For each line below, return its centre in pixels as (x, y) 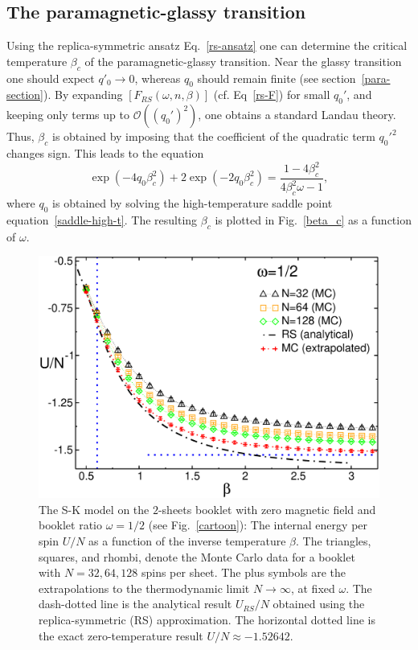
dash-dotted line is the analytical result (135, 604)
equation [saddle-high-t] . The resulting (102, 219)
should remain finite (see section (277, 78)
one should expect (51, 78)
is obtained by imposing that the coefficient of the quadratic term (213, 136)
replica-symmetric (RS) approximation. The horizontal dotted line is (207, 619)
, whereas (158, 78)
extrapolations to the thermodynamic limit (144, 588)
